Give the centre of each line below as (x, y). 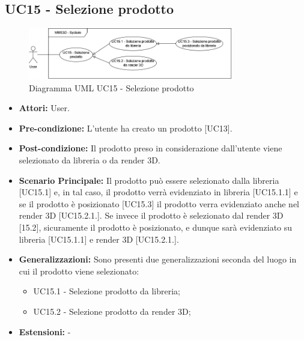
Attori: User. (44, 108)
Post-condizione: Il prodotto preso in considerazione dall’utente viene (150, 148)
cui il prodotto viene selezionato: (79, 271)
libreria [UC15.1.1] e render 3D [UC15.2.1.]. (99, 239)
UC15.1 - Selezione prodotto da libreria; (107, 291)
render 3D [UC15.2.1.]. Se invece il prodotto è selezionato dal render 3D (151, 215)
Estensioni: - (45, 331)
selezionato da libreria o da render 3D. (90, 160)
